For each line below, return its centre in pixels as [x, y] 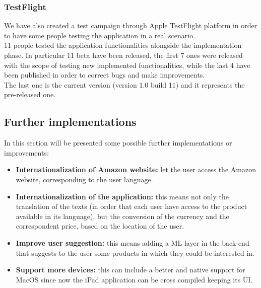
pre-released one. [30, 94]
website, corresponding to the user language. [84, 179]
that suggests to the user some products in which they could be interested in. [135, 253]
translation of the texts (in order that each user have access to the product [132, 206]
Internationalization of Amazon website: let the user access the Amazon [136, 169]
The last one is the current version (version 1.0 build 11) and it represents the [124, 84]
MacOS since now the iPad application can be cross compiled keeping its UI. [134, 279]
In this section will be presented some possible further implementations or [118, 143]
